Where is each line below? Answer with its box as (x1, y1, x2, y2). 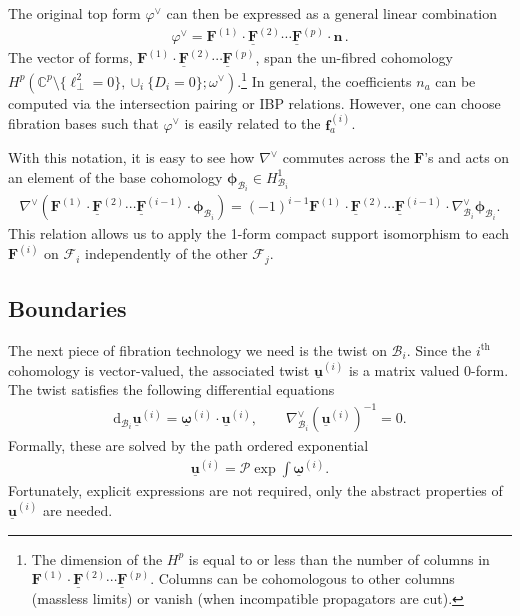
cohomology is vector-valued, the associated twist (8, 359, 310, 380)
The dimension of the (31, 548, 163, 569)
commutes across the (282, 147, 410, 168)
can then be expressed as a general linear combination (166, 3, 498, 23)
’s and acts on (424, 147, 510, 168)
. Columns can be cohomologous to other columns (150, 568, 455, 589)
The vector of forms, (8, 47, 133, 68)
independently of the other (85, 243, 248, 264)
